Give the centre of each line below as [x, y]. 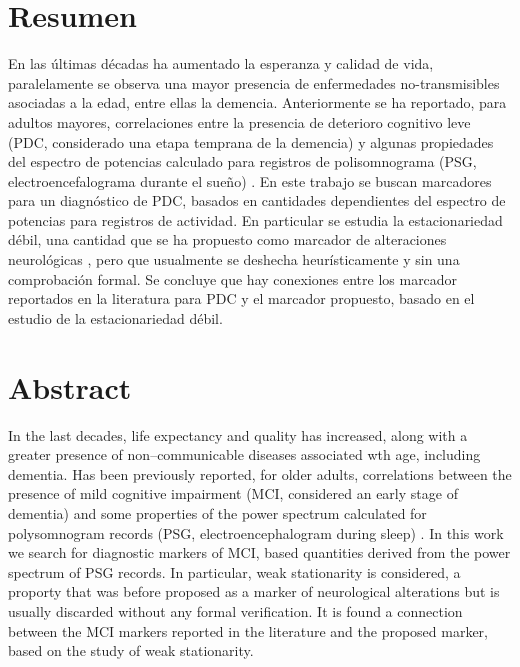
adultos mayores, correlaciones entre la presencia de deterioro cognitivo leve [239, 121]
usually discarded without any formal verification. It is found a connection [235, 610]
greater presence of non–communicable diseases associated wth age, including [244, 454]
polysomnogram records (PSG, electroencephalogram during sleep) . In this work [256, 532]
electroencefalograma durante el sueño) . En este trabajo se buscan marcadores [250, 180]
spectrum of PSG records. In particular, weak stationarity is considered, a [234, 571]
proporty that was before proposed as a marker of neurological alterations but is [254, 591]
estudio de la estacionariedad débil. [115, 317]
